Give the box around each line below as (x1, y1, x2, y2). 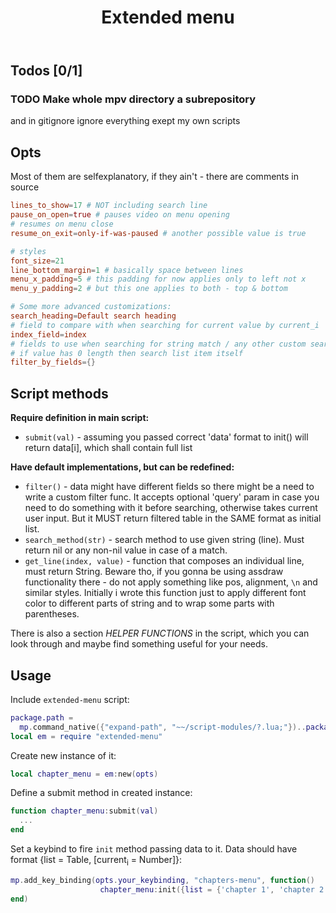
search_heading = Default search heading (10, 311, 177, 321)
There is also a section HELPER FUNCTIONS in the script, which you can (10, 627, 310, 640)
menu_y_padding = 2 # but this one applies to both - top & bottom (10, 284, 288, 294)
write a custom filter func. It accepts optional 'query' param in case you (24, 491, 320, 503)
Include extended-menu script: (10, 693, 130, 705)
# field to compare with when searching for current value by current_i (10, 320, 320, 330)
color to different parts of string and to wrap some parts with (24, 597, 275, 610)
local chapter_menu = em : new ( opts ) (10, 769, 159, 779)
